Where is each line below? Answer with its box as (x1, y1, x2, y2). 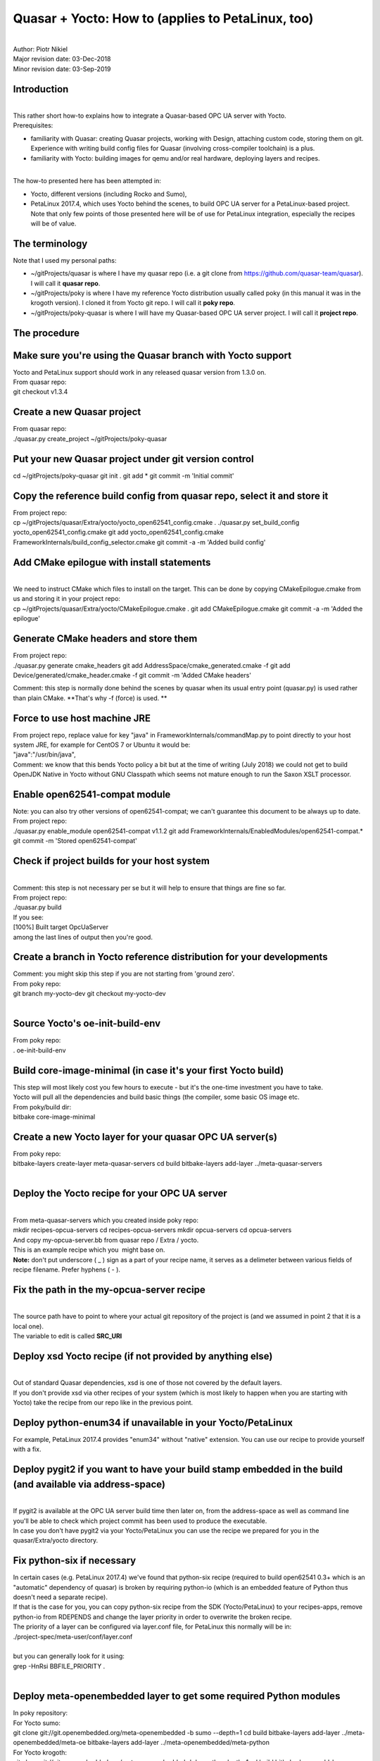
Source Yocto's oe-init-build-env (13, 1018, 161, 1030)
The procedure (13, 327, 80, 339)
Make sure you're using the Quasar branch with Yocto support (13, 349, 292, 361)
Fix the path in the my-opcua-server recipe (13, 1283, 205, 1295)
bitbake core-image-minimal (13, 1112, 96, 1121)
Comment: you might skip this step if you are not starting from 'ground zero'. (13, 969, 235, 978)
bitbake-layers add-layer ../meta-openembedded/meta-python (87, 1738, 270, 1747)
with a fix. (13, 1445, 42, 1454)
